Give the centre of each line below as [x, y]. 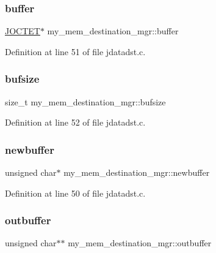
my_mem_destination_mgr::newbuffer [137, 172]
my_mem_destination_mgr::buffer [113, 31]
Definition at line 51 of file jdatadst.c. [75, 51]
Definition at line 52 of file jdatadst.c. [75, 122]
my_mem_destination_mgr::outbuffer [140, 243]
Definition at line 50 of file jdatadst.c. [75, 193]
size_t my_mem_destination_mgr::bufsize [85, 101]
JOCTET [23, 31]
